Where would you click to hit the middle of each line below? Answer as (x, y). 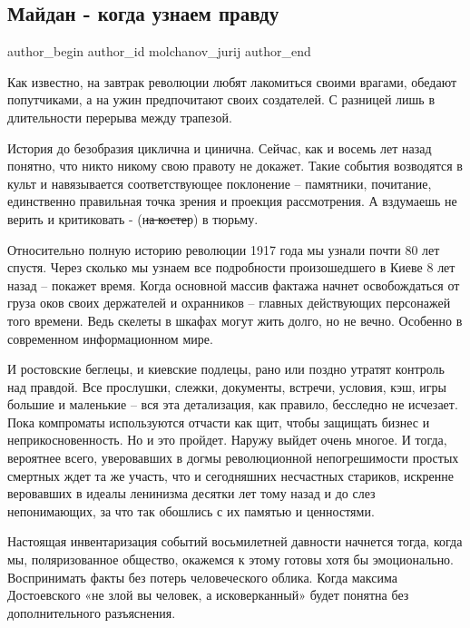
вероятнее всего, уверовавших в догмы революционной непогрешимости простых (233, 458)
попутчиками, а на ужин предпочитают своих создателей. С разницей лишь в (221, 99)
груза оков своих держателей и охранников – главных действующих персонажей (229, 303)
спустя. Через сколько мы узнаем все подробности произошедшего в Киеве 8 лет (231, 267)
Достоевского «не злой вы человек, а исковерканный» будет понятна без (208, 595)
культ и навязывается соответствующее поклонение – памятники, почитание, (220, 183)
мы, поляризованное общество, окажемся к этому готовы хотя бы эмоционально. (231, 559)
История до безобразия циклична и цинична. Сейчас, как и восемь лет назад (220, 147)
